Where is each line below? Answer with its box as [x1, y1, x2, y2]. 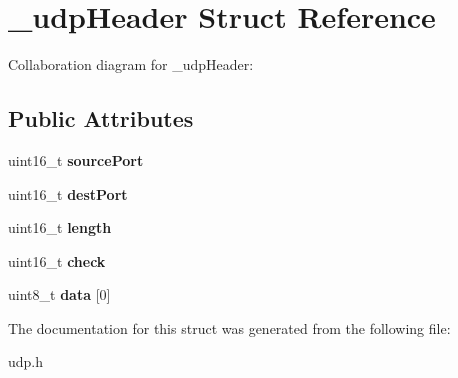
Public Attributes [8, 103, 194, 134]
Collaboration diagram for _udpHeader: [8, 54, 254, 75]
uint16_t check [8, 250, 106, 271]
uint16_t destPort [8, 183, 128, 204]
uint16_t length [8, 217, 112, 238]
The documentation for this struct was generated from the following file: [8, 317, 451, 338]
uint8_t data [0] [8, 284, 111, 305]
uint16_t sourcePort [8, 149, 144, 170]
